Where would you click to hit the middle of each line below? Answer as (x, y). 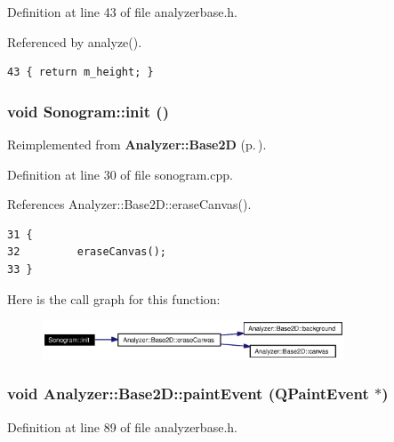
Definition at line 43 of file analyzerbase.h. (122, 12)
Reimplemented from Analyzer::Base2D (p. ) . (137, 144)
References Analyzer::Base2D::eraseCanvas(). (129, 204)
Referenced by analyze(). (75, 41)
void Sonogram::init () (88, 111)
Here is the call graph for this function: (114, 298)
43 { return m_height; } (80, 72)
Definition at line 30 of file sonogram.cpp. (120, 174)
